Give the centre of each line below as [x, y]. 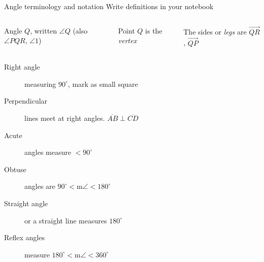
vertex [127, 40]
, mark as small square [103, 84]
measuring [40, 84]
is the [154, 30]
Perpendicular [26, 101]
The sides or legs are [215, 31]
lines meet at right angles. [65, 118]
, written [44, 30]
